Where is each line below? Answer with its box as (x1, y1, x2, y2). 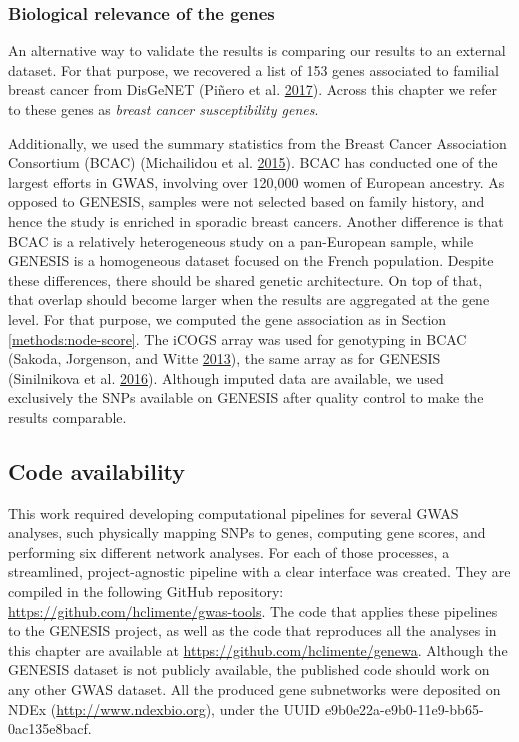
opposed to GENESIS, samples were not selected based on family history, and (8, 191, 485, 212)
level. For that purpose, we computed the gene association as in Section (8, 308, 447, 329)
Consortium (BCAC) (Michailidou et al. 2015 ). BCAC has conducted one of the (8, 152, 498, 173)
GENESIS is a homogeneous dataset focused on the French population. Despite (8, 250, 494, 271)
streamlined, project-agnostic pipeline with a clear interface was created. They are (8, 561, 511, 582)
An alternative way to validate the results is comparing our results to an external (8, 40, 506, 61)
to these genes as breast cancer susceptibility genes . (8, 99, 319, 119)
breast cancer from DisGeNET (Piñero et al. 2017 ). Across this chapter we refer (8, 79, 497, 100)
